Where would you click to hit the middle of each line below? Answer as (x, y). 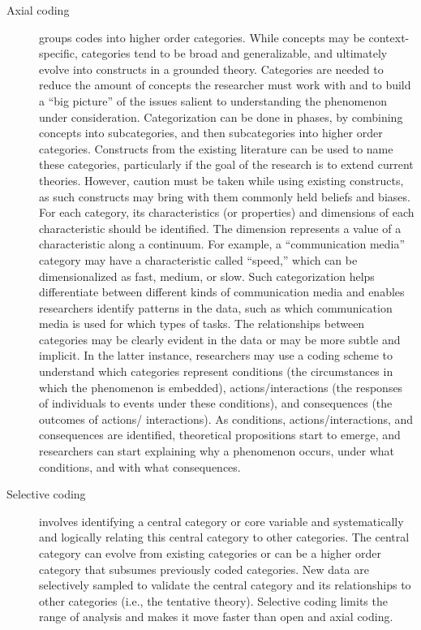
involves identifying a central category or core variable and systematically (221, 521)
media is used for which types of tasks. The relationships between (202, 324)
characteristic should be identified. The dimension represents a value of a (220, 228)
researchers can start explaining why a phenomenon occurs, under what (217, 451)
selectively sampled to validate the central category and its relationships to (225, 585)
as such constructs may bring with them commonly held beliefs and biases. (225, 196)
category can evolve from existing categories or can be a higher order (210, 553)
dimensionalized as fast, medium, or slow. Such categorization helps (207, 276)
